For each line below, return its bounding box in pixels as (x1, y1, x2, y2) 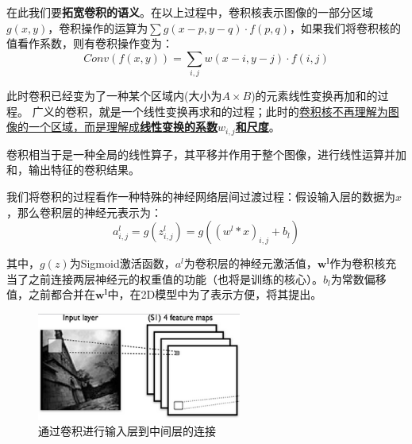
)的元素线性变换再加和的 (251, 87, 378, 104)
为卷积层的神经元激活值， (183, 255, 318, 272)
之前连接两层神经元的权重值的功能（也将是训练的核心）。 (28, 270, 323, 287)
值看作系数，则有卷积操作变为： (6, 35, 173, 52)
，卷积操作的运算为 (48, 19, 148, 36)
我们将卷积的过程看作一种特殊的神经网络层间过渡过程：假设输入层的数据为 (6, 187, 395, 204)
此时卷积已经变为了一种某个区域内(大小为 (6, 87, 222, 104)
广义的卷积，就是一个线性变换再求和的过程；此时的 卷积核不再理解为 (32, 102, 388, 119)
